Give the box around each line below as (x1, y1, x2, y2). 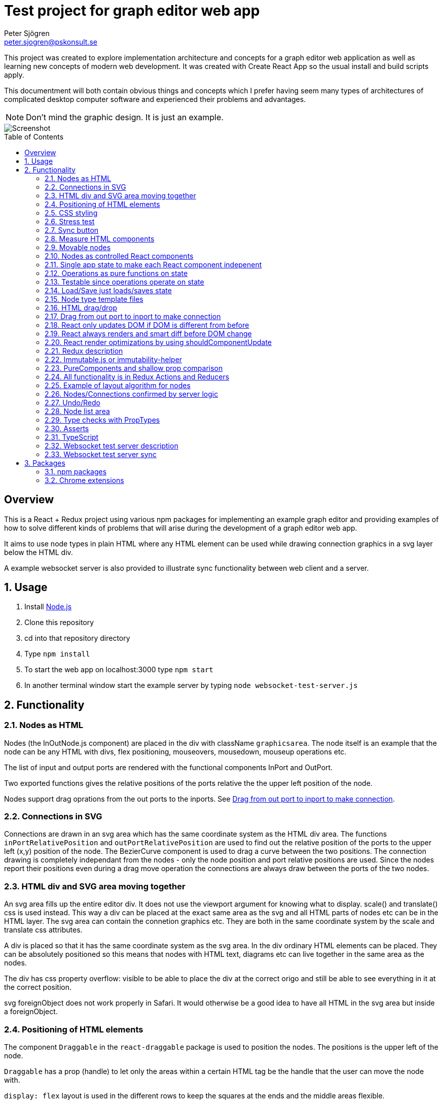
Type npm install (24, 649, 90, 659)
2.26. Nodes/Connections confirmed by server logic (45, 389, 218, 398)
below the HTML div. (4, 547, 73, 557)
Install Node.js (24, 602, 72, 611)
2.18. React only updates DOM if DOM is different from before (45, 320, 249, 329)
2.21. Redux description (45, 346, 123, 355)
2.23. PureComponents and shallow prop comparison (45, 363, 223, 372)
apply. (4, 70, 24, 79)
